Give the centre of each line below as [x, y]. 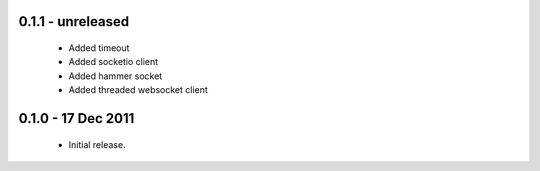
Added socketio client [113, 62]
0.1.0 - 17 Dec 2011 [76, 118]
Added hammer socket [115, 76]
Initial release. [97, 144]
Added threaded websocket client [138, 90]
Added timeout [99, 48]
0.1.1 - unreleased [74, 21]
